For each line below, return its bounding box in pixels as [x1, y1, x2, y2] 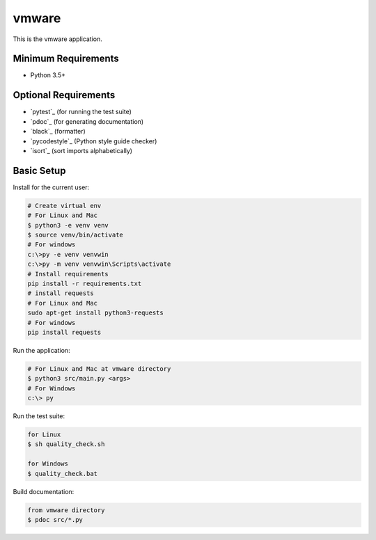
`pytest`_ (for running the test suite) [30, 108, 132, 116]
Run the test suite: [13, 412, 65, 420]
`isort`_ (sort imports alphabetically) [30, 146, 132, 154]
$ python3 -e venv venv [27, 221, 109, 229]
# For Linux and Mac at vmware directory [27, 365, 171, 372]
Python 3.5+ [30, 71, 66, 79]
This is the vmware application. [13, 35, 102, 43]
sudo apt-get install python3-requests [27, 309, 164, 317]
